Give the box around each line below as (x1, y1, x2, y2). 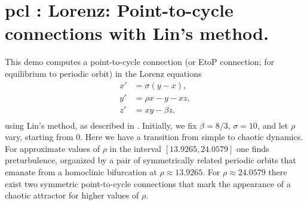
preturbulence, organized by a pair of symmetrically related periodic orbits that (5, 154, 296, 166)
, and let (257, 119, 288, 131)
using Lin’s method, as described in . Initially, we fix (5, 119, 197, 131)
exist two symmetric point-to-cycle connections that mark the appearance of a (5, 177, 291, 190)
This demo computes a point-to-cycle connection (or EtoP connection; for (5, 55, 274, 68)
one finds (237, 142, 269, 154)
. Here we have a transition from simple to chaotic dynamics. (80, 131, 303, 143)
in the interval (109, 142, 161, 154)
